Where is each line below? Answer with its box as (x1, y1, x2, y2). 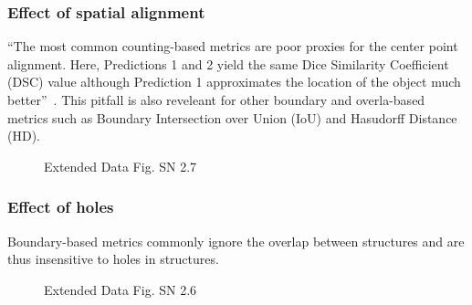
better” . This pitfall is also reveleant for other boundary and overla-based (7, 90, 425, 109)
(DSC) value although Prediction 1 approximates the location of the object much (7, 72, 461, 91)
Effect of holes (7, 195, 114, 218)
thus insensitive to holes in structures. (7, 249, 219, 268)
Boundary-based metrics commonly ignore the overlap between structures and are (7, 231, 465, 250)
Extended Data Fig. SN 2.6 (44, 279, 197, 299)
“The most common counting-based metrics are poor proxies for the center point (7, 37, 458, 56)
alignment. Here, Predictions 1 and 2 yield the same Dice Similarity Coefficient (7, 54, 449, 73)
